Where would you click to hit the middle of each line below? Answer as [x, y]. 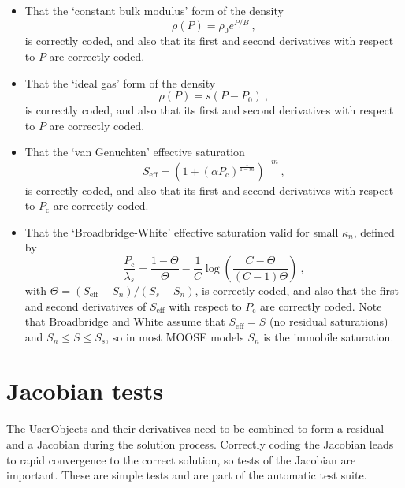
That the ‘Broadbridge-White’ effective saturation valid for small [182, 231]
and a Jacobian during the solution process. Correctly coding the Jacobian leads [200, 444]
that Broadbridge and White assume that [125, 321]
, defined [374, 231]
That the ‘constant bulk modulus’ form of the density [154, 10]
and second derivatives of [85, 305]
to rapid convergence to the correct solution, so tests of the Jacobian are [181, 459]
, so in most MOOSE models [175, 336]
